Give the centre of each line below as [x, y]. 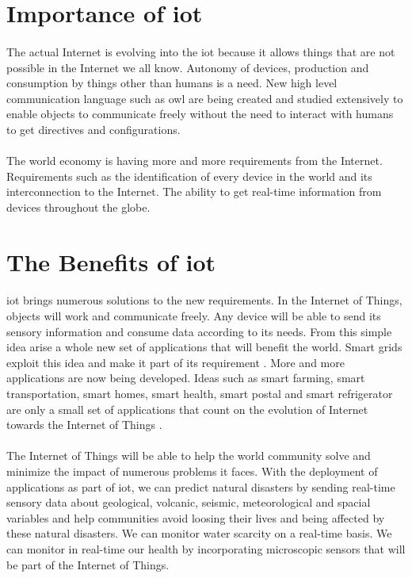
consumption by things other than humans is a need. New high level [172, 83]
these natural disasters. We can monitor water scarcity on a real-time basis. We [199, 533]
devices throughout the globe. [78, 207]
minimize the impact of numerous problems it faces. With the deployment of [192, 471]
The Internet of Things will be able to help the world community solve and [189, 456]
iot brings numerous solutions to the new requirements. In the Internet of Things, [204, 300]
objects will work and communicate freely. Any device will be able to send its [194, 316]
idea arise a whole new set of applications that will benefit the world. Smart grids [204, 347]
